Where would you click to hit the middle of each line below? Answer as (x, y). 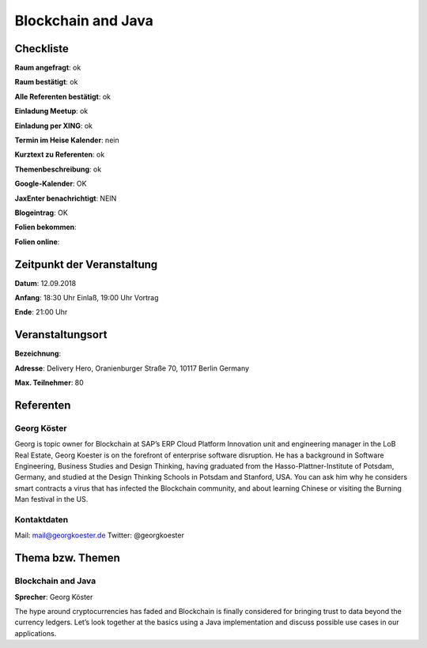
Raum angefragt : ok (48, 68)
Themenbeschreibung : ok (58, 169)
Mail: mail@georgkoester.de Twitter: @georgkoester (100, 535)
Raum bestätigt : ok (46, 82)
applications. (36, 633)
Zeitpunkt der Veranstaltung (86, 264)
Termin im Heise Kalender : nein (67, 140)
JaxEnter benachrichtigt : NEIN (66, 198)
